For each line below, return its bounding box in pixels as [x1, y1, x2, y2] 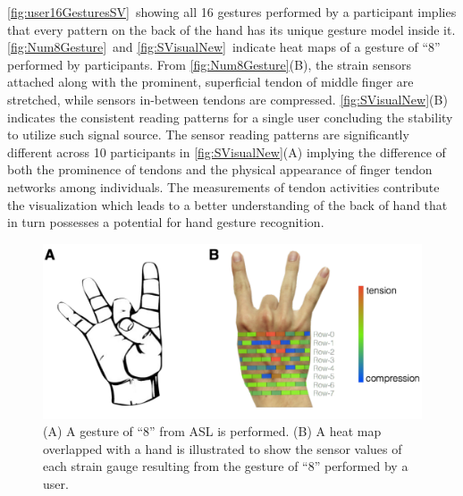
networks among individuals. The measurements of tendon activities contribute [7, 177, 440, 196]
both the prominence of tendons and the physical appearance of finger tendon [7, 160, 433, 179]
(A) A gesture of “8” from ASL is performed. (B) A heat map [43, 422, 382, 441]
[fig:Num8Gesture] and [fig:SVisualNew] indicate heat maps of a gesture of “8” [7, 38, 441, 56]
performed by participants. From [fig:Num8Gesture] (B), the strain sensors [7, 55, 411, 73]
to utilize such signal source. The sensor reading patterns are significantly [7, 125, 409, 144]
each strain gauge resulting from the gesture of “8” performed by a [43, 457, 408, 475]
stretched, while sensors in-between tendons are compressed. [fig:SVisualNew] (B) [7, 89, 448, 108]
